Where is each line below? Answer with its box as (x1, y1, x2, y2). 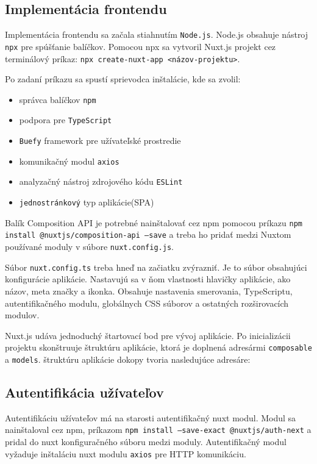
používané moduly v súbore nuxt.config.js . (5, 240, 174, 253)
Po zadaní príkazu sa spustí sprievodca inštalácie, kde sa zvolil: (5, 73, 241, 85)
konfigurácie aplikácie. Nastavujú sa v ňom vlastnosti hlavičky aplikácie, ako (5, 273, 291, 285)
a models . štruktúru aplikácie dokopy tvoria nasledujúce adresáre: (5, 352, 251, 365)
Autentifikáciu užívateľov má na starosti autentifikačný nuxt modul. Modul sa (5, 411, 296, 424)
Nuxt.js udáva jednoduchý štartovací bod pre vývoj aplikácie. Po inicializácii (5, 329, 291, 341)
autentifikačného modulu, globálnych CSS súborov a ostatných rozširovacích (5, 296, 289, 309)
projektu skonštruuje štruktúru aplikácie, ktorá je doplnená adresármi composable (5, 341, 312, 354)
